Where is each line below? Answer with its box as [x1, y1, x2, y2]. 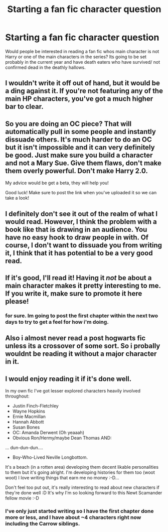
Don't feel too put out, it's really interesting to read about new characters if [5, 484, 159, 490]
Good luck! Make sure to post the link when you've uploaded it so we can [5, 190, 157, 196]
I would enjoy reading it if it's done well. [5, 374, 132, 383]
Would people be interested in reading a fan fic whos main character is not [5, 48, 159, 54]
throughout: [5, 393, 30, 400]
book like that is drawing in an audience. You [5, 225, 147, 234]
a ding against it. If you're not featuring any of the [5, 87, 163, 95]
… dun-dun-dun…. [5, 445, 44, 451]
